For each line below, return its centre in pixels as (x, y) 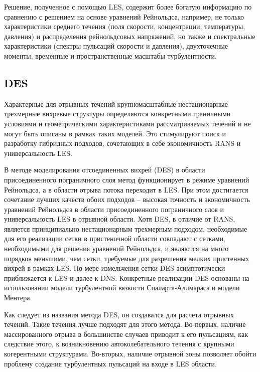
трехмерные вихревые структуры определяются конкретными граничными (117, 114)
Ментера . (18, 298)
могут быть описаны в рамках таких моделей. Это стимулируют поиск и (115, 133)
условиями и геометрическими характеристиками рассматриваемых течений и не (127, 123)
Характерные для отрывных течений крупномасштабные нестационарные (116, 104)
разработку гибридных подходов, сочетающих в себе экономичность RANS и (122, 143)
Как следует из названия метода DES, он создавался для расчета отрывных (119, 314)
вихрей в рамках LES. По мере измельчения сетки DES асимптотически (115, 268)
